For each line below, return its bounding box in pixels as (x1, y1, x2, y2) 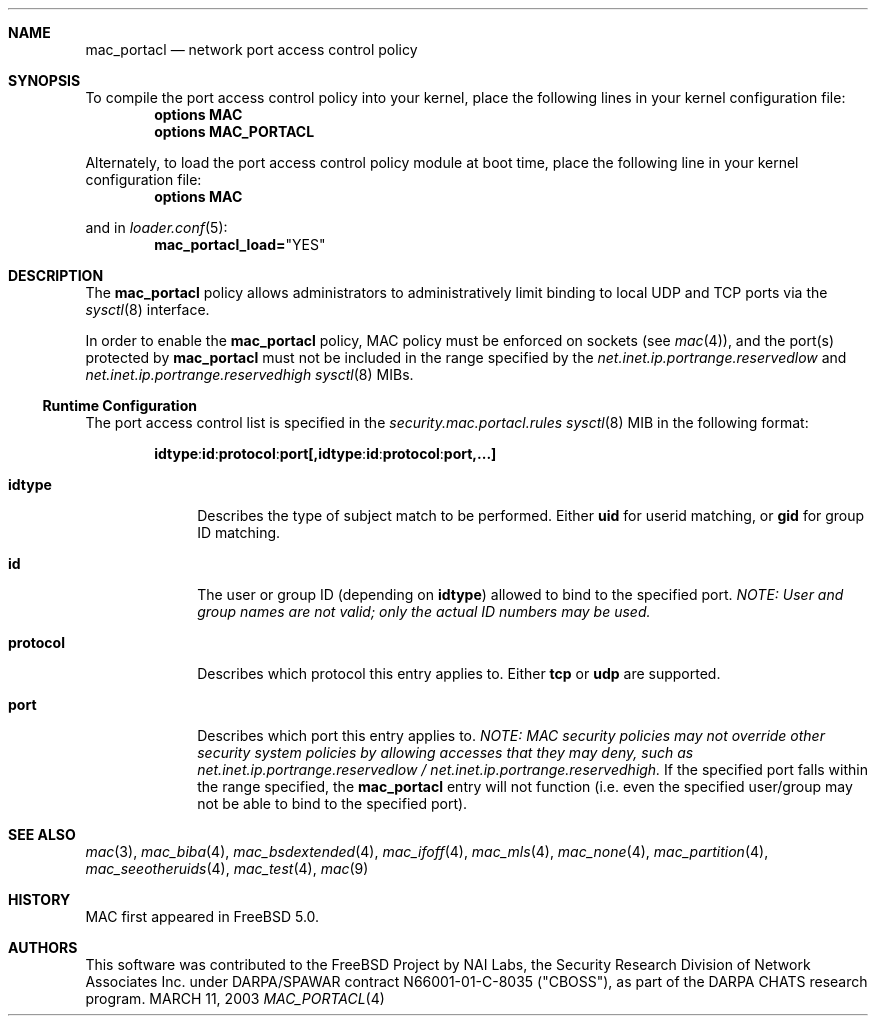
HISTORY (8, 891, 71, 908)
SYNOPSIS (8, 72, 81, 89)
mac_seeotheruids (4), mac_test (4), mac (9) (85, 860, 369, 877)
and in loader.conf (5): (85, 219, 228, 236)
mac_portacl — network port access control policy (85, 41, 418, 58)
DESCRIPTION (8, 267, 104, 284)
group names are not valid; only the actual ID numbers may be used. (197, 603, 651, 620)
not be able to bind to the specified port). (197, 795, 468, 812)
